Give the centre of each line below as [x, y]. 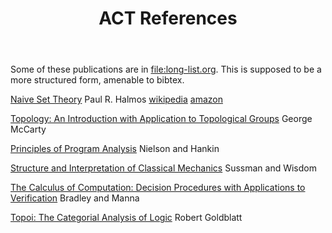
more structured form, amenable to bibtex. [97, 80]
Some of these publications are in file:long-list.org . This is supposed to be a [166, 69]
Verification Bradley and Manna [75, 198]
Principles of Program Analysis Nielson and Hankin [115, 149]
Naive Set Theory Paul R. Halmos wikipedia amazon [116, 99]
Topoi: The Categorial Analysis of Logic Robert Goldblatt [126, 218]
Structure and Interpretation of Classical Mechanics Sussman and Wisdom [163, 168]
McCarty [28, 129]
